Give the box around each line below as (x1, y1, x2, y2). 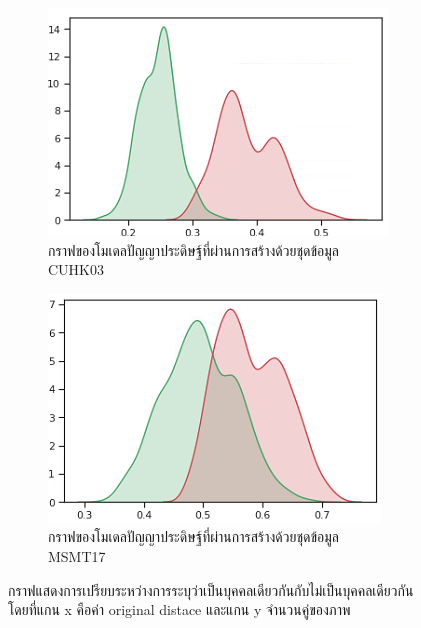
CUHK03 (48, 259, 104, 280)
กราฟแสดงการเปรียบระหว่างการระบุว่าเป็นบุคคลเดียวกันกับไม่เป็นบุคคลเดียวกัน (8, 579, 414, 600)
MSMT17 (48, 545, 106, 566)
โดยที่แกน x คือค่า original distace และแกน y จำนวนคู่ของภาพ (8, 599, 351, 620)
